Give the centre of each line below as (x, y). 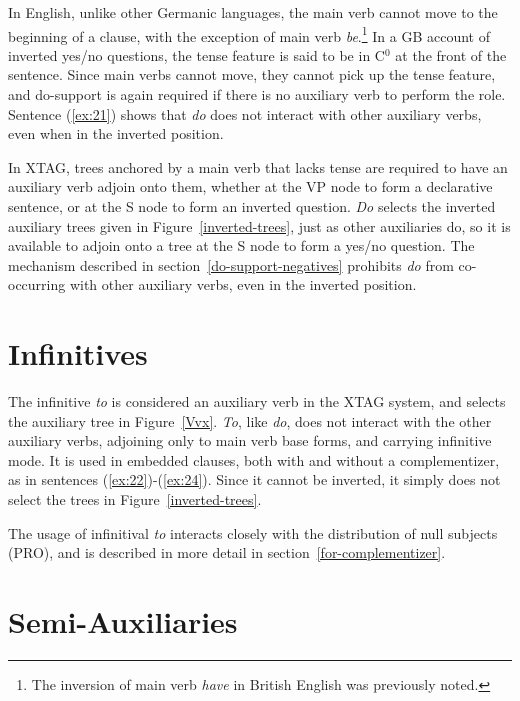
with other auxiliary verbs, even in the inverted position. (243, 284)
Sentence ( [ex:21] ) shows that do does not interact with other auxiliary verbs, (245, 113)
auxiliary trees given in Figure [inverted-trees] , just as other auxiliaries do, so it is (259, 225)
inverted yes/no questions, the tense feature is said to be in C (196, 54)
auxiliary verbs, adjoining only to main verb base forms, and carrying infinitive (250, 440)
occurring (37, 284)
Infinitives (78, 353)
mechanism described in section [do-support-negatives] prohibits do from (231, 264)
